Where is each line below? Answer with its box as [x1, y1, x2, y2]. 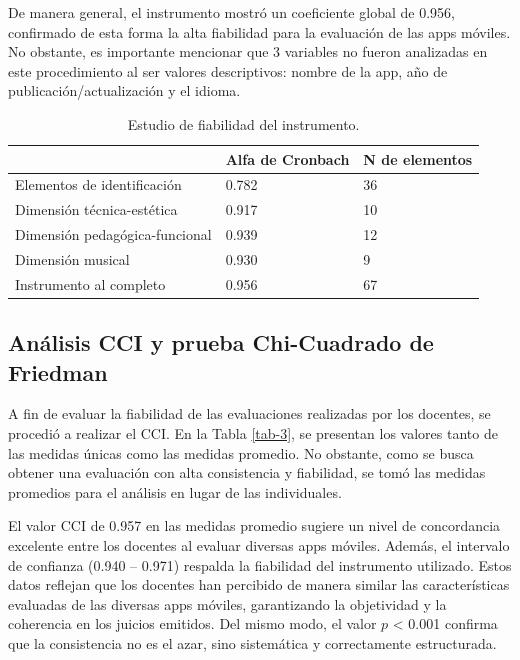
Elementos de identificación [15, 174, 182, 195]
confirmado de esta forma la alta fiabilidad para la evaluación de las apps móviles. [8, 21, 511, 42]
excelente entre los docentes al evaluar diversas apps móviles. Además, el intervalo [8, 535, 510, 556]
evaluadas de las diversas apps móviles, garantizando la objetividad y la [8, 593, 447, 614]
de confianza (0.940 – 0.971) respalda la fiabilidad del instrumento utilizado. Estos [8, 554, 512, 575]
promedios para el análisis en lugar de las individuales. [8, 481, 342, 502]
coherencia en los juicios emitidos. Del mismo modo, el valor [8, 613, 377, 634]
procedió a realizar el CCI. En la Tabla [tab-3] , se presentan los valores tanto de [8, 423, 498, 444]
